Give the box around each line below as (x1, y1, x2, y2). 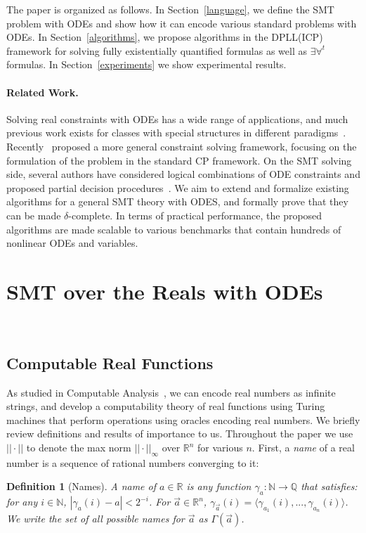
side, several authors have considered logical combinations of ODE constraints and (6, 167, 360, 181)
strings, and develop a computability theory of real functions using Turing (6, 399, 325, 413)
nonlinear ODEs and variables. (6, 236, 138, 250)
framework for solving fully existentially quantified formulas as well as (6, 43, 307, 58)
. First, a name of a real (251, 440, 355, 454)
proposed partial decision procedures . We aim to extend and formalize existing (6, 180, 349, 195)
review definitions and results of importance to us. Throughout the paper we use (6, 426, 353, 441)
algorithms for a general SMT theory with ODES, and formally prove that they (6, 194, 348, 209)
